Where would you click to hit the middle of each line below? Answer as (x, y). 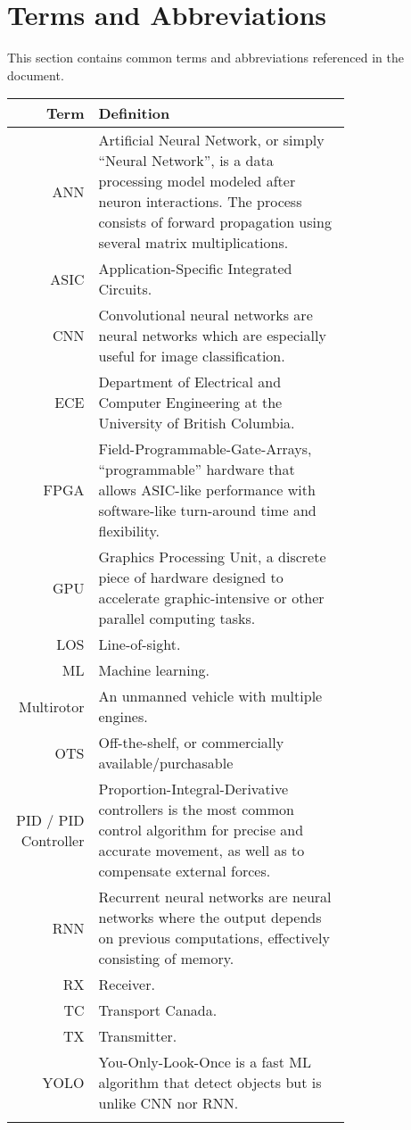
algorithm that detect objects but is (210, 1083)
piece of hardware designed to (191, 577)
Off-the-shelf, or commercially (191, 743)
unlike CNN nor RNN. (169, 1103)
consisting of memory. (166, 959)
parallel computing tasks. (177, 619)
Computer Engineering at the (190, 403)
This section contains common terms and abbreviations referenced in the (206, 58)
